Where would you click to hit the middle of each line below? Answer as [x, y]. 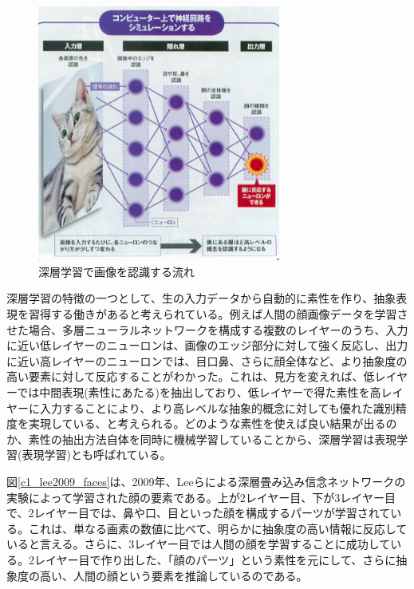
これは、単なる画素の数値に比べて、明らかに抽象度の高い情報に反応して [218, 528]
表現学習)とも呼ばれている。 [97, 455]
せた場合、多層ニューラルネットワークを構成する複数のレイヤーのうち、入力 [207, 329]
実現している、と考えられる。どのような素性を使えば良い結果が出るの [213, 423]
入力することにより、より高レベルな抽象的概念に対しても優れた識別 [217, 407]
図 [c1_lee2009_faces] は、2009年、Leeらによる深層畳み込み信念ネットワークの [206, 481]
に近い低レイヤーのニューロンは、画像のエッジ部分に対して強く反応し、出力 [207, 345]
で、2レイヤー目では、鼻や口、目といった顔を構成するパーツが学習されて [199, 513]
